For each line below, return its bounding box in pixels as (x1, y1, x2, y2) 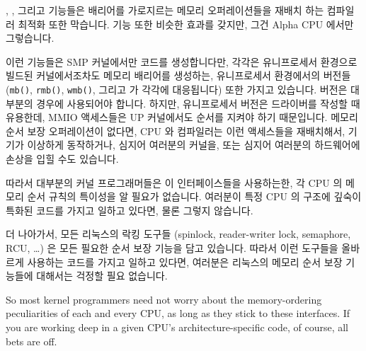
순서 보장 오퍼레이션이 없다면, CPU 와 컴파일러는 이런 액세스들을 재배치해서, (6, 123, 345, 138)
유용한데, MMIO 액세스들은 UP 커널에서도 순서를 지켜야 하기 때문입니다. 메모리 (6, 110, 358, 125)
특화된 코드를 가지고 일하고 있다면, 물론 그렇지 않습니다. (6, 202, 253, 217)
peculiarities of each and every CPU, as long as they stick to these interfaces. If (6, 306, 350, 321)
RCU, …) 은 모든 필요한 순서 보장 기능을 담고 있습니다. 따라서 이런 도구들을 (6, 240, 338, 255)
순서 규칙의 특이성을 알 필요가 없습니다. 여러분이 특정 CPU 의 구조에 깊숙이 (27, 189, 362, 204)
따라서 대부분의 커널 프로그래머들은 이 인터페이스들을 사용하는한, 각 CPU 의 (6, 175, 343, 190)
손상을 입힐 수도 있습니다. (6, 151, 119, 166)
